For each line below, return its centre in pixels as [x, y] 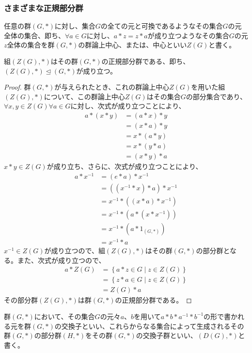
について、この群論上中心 [84, 96]
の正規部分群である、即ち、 [146, 61]
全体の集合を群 [31, 45]
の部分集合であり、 [216, 96]
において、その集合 [64, 316]
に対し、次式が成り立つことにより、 [128, 106]
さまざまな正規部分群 [44, 8]
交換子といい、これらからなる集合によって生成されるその [153, 326]
